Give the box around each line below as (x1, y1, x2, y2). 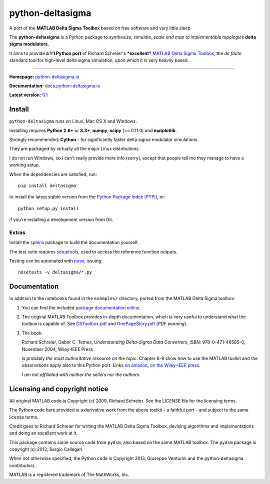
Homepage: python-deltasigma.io (9, 73, 79, 79)
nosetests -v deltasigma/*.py (18, 269, 92, 275)
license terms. (9, 414, 38, 420)
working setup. (9, 162, 40, 168)
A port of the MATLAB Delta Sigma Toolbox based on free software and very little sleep (9, 25, 191, 31)
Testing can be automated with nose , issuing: (9, 258, 102, 264)
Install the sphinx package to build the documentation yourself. (9, 239, 139, 245)
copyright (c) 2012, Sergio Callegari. (9, 446, 83, 452)
